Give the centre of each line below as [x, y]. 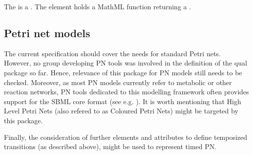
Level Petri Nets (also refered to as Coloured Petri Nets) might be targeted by [121, 111]
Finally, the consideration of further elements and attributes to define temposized [126, 137]
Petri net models [47, 33]
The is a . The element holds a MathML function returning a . [98, 6]
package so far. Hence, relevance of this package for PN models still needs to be [123, 72]
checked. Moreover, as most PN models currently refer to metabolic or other [118, 82]
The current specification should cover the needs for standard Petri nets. [112, 53]
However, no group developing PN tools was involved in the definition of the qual [126, 63]
